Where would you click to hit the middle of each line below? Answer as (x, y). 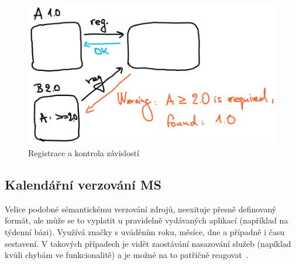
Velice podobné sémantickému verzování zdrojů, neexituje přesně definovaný (141, 209)
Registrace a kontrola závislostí (84, 153)
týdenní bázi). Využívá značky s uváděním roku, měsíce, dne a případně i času (145, 232)
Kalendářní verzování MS (83, 185)
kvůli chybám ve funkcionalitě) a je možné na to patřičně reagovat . (127, 255)
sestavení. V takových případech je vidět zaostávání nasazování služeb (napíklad (148, 243)
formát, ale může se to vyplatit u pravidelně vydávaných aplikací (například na (147, 220)
